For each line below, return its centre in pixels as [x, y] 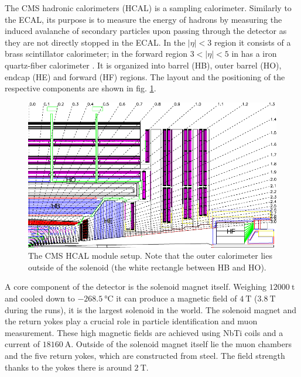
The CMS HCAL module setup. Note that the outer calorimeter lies [150, 256]
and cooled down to [40, 298]
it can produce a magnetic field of [177, 298]
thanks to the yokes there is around [68, 367]
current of [22, 344]
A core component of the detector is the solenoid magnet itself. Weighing [136, 287]
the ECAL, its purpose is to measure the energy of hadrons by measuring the [143, 19]
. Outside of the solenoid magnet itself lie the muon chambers [182, 344]
